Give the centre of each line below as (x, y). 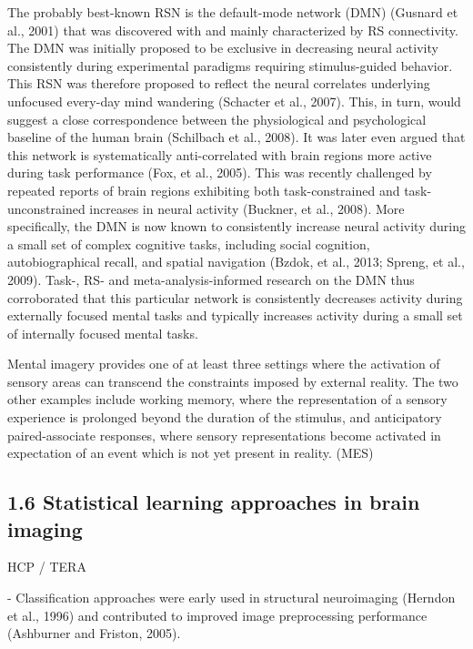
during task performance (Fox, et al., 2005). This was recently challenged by (220, 172)
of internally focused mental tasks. (103, 333)
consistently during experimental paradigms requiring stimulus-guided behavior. (230, 65)
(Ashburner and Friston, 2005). (94, 633)
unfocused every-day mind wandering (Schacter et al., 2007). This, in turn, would (234, 101)
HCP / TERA (47, 567)
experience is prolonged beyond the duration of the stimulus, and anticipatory (225, 417)
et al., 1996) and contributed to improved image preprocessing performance (217, 615)
